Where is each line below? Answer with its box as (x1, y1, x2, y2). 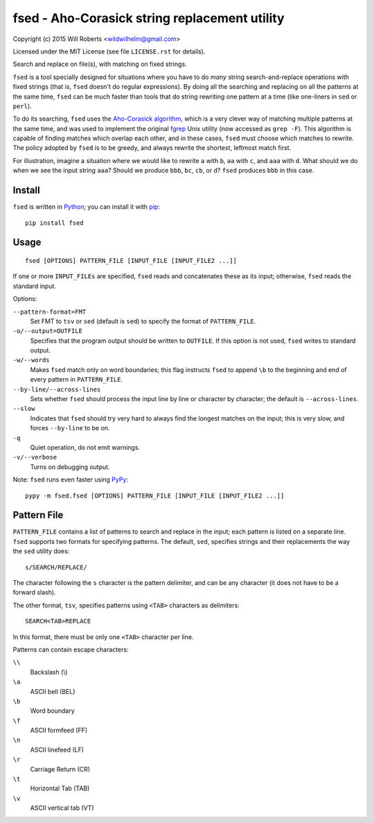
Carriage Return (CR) (30, 765, 90, 773)
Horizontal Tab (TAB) (30, 784, 90, 792)
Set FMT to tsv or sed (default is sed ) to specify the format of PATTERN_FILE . (30, 316, 256, 325)
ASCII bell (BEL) (30, 687, 75, 695)
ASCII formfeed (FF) (30, 726, 88, 735)
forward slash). (12, 588, 56, 597)
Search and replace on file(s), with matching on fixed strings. (12, 60, 187, 69)
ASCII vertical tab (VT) (30, 804, 94, 812)
